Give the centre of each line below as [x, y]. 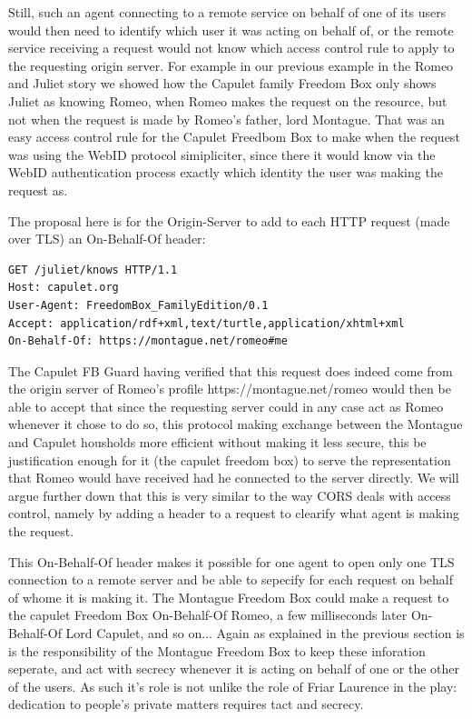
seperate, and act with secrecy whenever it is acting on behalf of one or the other [234, 669]
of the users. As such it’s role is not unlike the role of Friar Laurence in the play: [233, 686]
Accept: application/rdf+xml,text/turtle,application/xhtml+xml [206, 323]
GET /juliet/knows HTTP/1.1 [93, 270]
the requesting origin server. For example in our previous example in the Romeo [231, 65]
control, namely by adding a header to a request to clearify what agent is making [234, 513]
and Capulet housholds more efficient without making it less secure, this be [217, 442]
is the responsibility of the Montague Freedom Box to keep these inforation [217, 650]
